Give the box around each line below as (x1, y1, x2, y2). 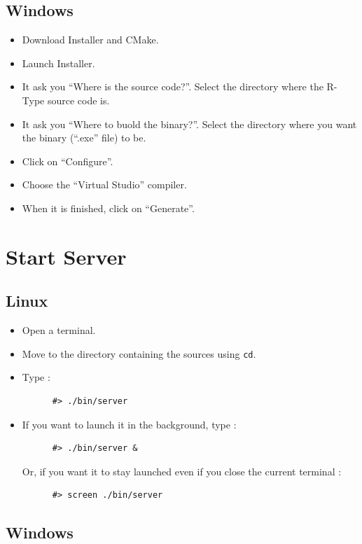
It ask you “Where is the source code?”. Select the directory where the (22, 79, 323, 94)
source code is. (47, 92, 110, 107)
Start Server (6, 242, 127, 270)
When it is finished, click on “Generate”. (22, 200, 195, 215)
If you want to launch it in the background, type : (22, 417, 237, 431)
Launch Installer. (22, 55, 95, 70)
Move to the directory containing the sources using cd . (22, 346, 256, 361)
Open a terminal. (22, 323, 96, 337)
